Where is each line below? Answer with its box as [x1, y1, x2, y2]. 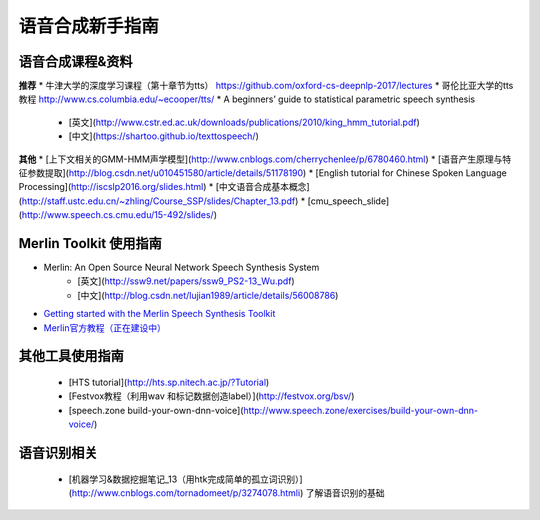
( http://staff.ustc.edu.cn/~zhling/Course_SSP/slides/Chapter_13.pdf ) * [18, 195, 306, 207]
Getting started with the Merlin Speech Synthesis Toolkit [43, 308, 276, 320]
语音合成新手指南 [18, 15, 160, 37]
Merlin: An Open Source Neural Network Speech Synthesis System [43, 261, 320, 274]
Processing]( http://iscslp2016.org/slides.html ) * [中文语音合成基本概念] [18, 181, 310, 193]
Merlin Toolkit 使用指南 [18, 235, 162, 252]
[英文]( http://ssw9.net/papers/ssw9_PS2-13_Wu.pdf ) [77, 275, 295, 287]
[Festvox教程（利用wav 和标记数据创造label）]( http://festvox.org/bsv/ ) [68, 390, 355, 402]
